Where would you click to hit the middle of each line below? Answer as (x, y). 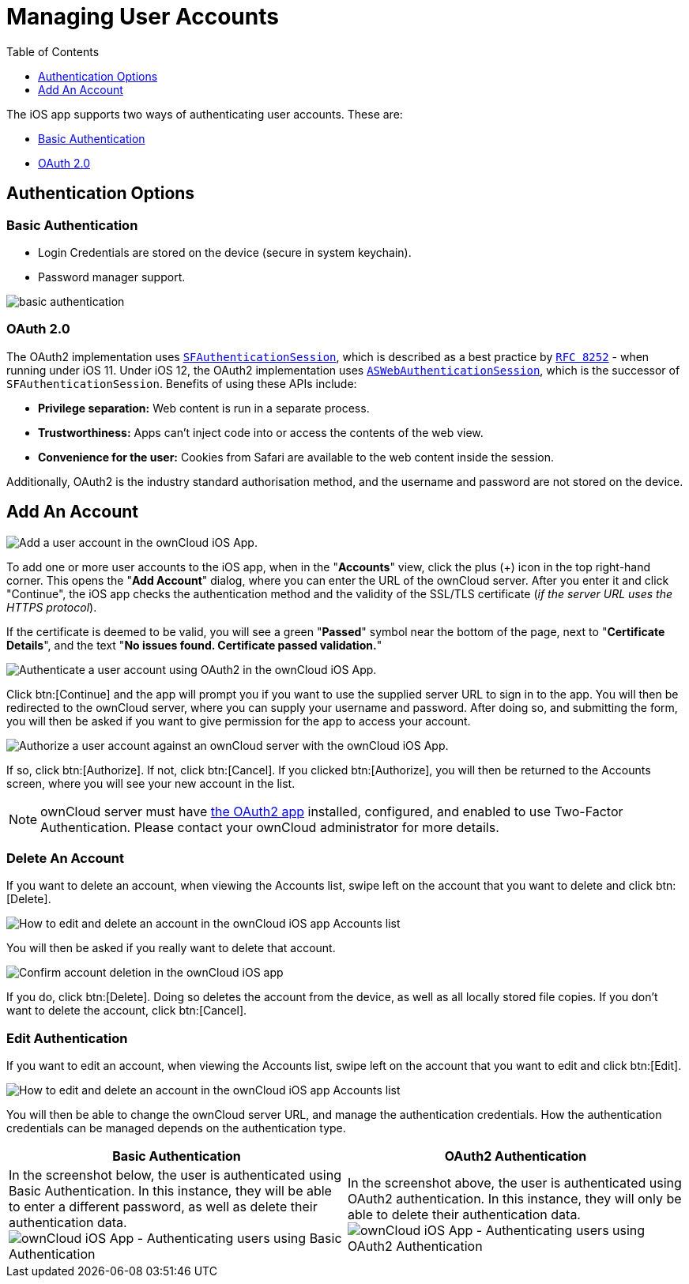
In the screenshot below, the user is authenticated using (175, 1175)
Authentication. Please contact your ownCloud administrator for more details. (270, 827)
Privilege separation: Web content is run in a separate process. (204, 408)
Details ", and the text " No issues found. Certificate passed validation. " (194, 645)
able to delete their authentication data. (464, 1215)
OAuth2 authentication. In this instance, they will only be (515, 1199)
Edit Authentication (67, 1038)
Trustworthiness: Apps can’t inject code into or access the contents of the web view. (261, 432)
